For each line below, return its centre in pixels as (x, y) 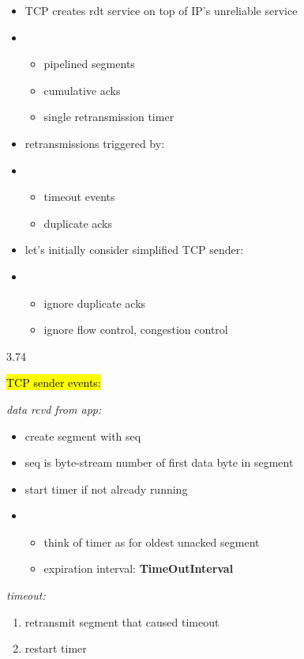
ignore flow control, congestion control (136, 329)
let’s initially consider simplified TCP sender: (134, 250)
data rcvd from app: (54, 409)
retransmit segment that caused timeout (122, 621)
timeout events (79, 197)
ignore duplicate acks (95, 303)
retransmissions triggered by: (95, 143)
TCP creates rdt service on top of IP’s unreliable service (161, 10)
